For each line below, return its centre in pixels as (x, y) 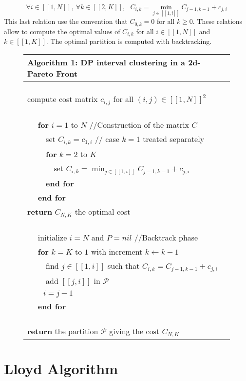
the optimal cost (103, 211)
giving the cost (134, 331)
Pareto (40, 73)
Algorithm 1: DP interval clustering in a (106, 62)
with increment (117, 251)
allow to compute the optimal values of (62, 31)
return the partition (63, 331)
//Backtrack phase (166, 237)
